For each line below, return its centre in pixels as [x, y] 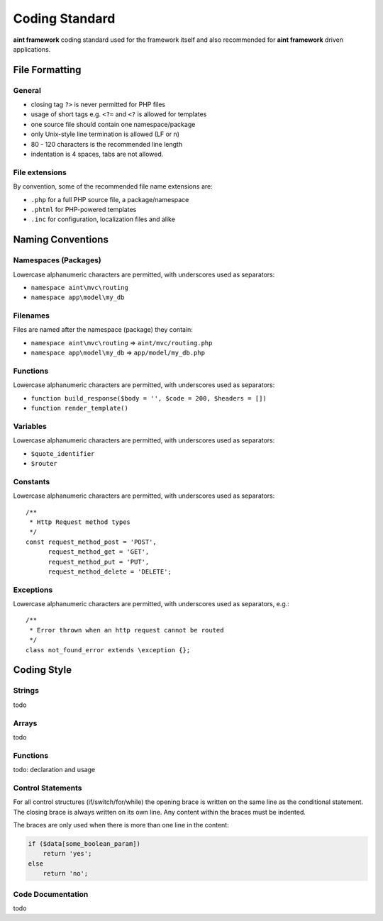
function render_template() [80, 408]
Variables [30, 426]
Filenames [31, 316]
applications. [32, 49]
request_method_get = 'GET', [99, 552]
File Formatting [47, 70]
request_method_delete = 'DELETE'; [110, 571]
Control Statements [48, 788]
